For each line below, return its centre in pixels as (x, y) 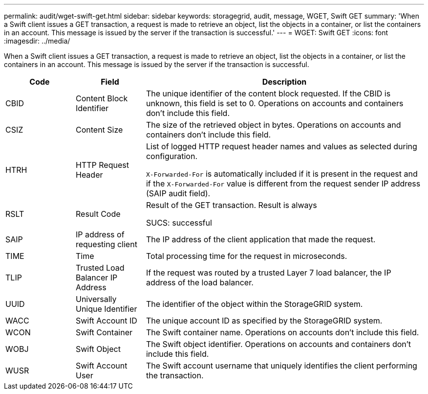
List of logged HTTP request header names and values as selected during (281, 146)
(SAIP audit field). (178, 193)
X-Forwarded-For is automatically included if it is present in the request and (282, 174)
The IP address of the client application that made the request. (261, 239)
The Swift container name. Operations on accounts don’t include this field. (282, 332)
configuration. (171, 156)
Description (284, 82)
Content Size (99, 130)
